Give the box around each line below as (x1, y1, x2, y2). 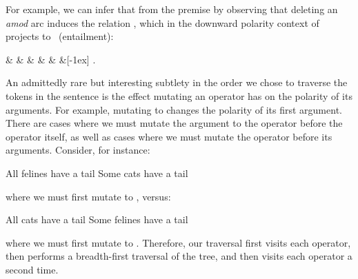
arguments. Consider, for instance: (6, 143, 150, 157)
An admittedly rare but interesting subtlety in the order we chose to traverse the (6, 75, 348, 90)
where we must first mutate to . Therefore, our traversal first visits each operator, (6, 235, 351, 249)
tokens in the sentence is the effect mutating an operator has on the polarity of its (6, 88, 352, 103)
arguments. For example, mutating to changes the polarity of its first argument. (6, 102, 342, 116)
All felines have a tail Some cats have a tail (6, 165, 188, 180)
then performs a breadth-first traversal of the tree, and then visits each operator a (6, 249, 352, 263)
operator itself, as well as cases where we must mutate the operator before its (6, 129, 332, 143)
